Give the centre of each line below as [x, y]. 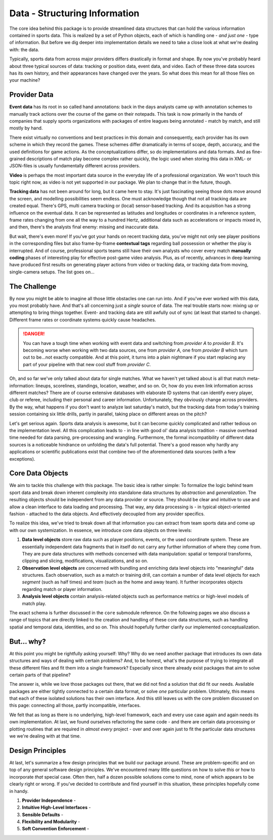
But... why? [28, 641]
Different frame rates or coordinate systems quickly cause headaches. [83, 320]
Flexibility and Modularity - [51, 822]
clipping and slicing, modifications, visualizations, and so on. [85, 561]
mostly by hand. [26, 128]
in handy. [19, 791]
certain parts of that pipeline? [40, 675]
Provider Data [32, 95]
